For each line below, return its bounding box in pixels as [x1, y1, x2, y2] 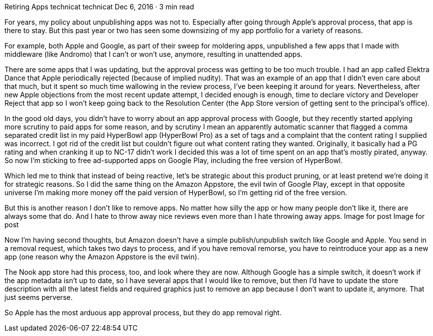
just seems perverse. [4, 293, 73, 301]
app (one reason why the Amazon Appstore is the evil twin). [4, 252, 199, 261]
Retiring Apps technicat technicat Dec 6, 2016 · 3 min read [4, 2, 194, 11]
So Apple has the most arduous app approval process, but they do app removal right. [4, 308, 282, 317]
